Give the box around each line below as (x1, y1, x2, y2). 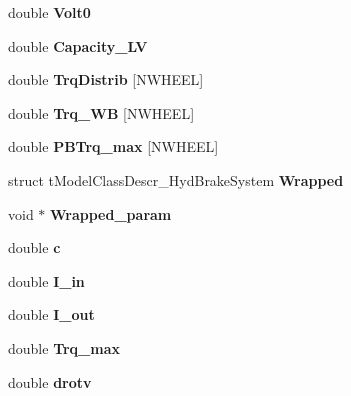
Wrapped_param (50, 203, 172, 224)
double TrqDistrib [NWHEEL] (8, 69, 204, 90)
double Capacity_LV (8, 35, 148, 56)
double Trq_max (8, 337, 121, 358)
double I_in (8, 270, 85, 291)
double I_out (8, 304, 95, 325)
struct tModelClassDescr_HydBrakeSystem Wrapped (8, 169, 344, 190)
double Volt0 (8, 2, 91, 22)
